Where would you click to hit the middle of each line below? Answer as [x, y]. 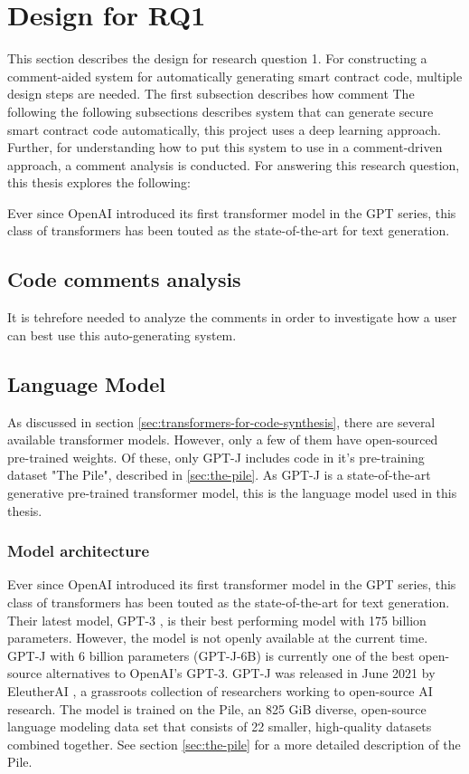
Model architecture [79, 551]
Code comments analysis [124, 279]
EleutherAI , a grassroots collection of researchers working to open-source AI [220, 691]
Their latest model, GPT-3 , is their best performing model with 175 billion [217, 620]
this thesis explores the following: [99, 182]
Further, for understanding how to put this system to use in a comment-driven [225, 147]
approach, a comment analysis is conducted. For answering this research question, [234, 164]
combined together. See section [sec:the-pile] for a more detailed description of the [234, 744]
